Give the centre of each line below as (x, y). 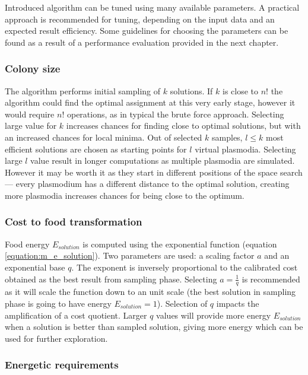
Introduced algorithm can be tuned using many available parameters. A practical (152, 7)
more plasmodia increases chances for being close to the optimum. (125, 195)
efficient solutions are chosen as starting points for (96, 149)
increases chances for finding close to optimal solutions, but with (183, 125)
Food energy (27, 244)
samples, (227, 137)
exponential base (35, 267)
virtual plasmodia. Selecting (245, 149)
